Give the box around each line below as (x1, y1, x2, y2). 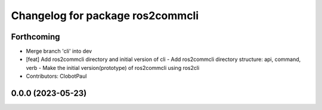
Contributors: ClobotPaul (26, 72, 87, 80)
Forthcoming (11, 32, 60, 42)
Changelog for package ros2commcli (11, 9, 199, 22)
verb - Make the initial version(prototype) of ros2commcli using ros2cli (26, 64, 200, 71)
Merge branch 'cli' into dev (26, 48, 92, 55)
